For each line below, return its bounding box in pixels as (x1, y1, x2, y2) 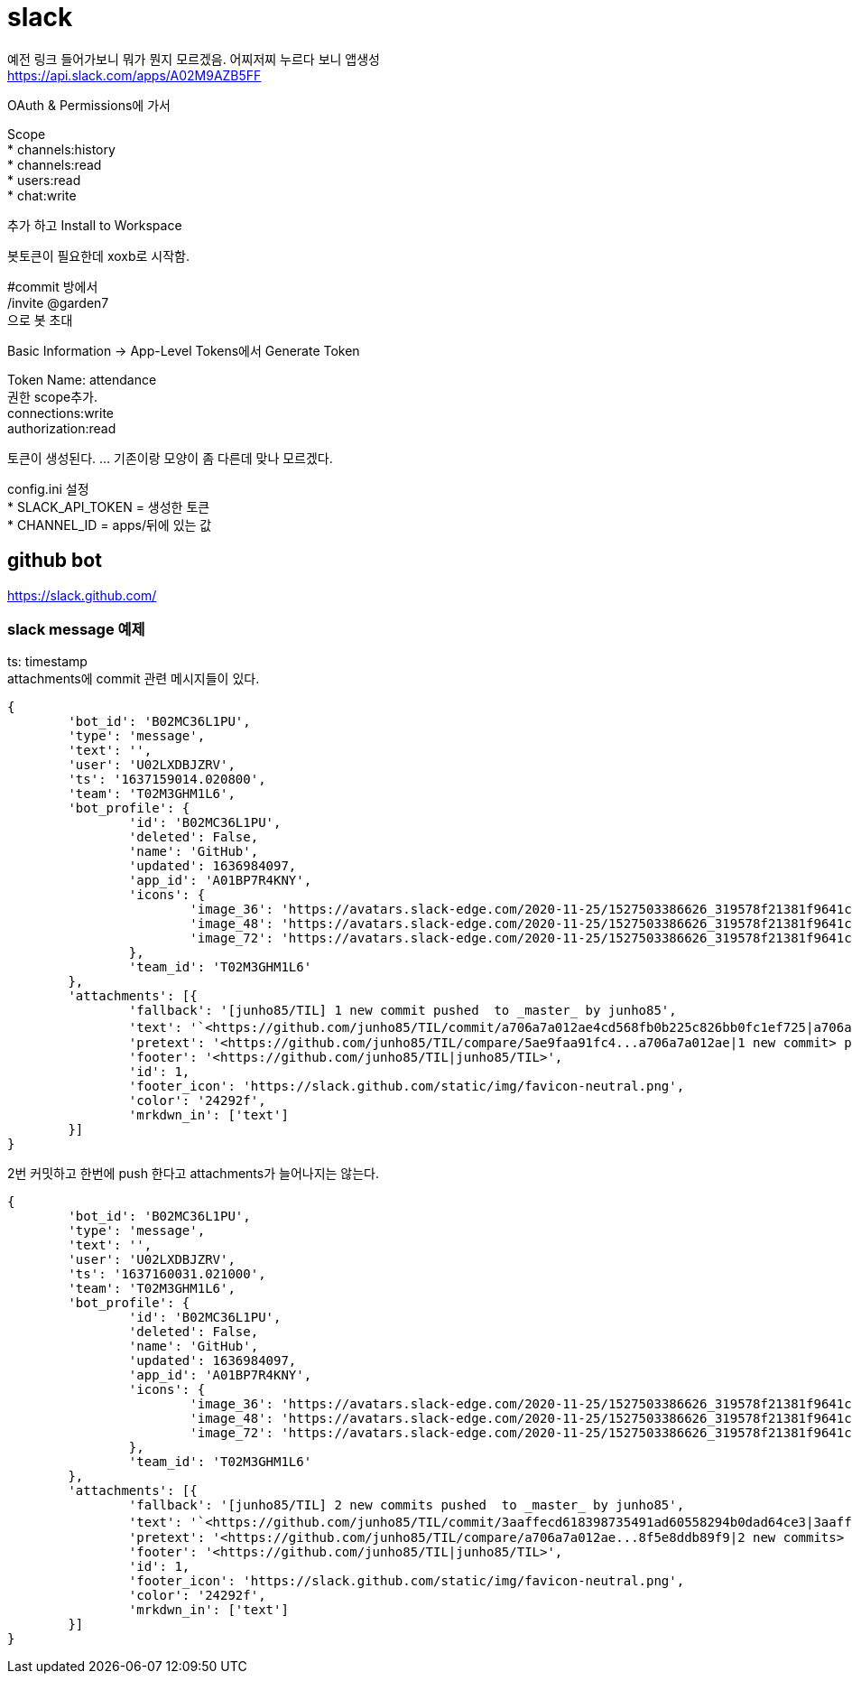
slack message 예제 (7, 619, 145, 638)
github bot (7, 549, 102, 572)
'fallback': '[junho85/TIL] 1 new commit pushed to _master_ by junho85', (128, 1003, 677, 1018)
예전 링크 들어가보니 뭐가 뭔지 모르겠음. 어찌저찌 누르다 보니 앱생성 (7, 51, 380, 67)
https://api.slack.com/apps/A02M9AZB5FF (7, 67, 262, 83)
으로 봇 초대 (7, 311, 73, 328)
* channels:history (7, 141, 116, 157)
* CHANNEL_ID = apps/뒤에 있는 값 (7, 516, 212, 533)
